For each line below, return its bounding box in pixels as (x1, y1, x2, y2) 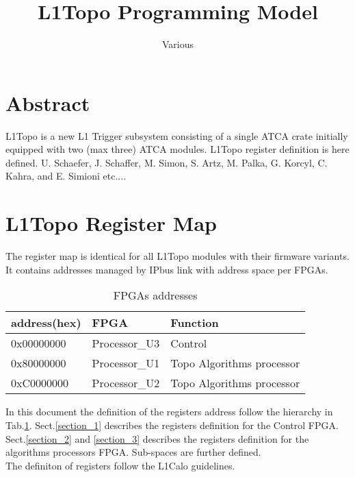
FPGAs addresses (113, 287, 198, 304)
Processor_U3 (92, 335, 160, 352)
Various (161, 37, 194, 51)
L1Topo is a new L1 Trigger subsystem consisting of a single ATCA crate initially (5, 128, 348, 143)
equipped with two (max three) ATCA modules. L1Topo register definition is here (5, 142, 350, 156)
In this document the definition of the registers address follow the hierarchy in (5, 404, 333, 419)
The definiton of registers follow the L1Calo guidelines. (5, 458, 235, 472)
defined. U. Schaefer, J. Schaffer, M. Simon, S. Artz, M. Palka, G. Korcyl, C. (5, 155, 328, 169)
